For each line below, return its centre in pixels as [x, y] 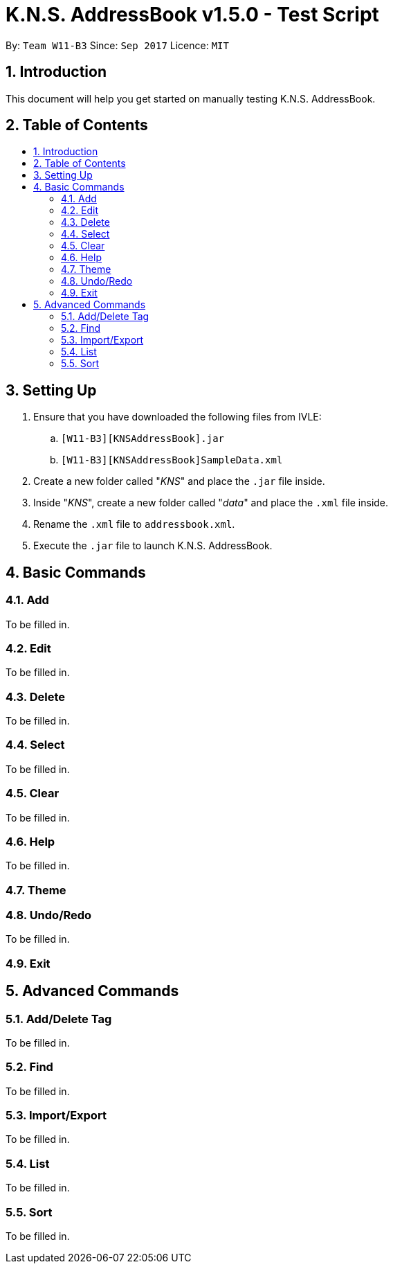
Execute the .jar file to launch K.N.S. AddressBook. [153, 546]
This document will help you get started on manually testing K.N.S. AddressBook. [191, 98]
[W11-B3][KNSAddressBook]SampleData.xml [172, 460]
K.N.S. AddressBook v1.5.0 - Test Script [192, 15]
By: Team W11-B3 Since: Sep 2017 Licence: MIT [117, 45]
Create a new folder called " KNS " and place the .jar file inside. [179, 481]
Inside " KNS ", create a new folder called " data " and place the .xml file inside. [211, 503]
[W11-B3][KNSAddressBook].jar [143, 439]
